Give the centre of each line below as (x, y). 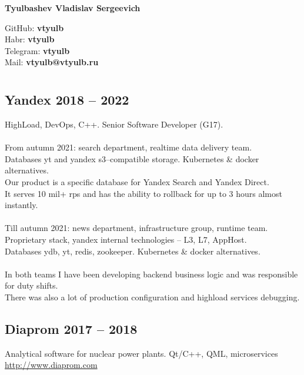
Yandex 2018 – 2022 (67, 100)
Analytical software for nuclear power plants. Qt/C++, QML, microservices (141, 353)
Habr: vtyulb (30, 39)
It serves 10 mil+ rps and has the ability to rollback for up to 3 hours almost (143, 193)
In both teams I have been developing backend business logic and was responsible (151, 274)
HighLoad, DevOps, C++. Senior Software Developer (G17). (114, 124)
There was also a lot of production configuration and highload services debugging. (152, 297)
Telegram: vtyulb (37, 50)
